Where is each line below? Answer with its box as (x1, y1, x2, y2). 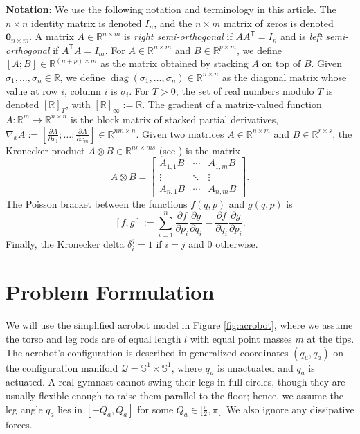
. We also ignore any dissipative (220, 401, 354, 416)
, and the (154, 15, 192, 30)
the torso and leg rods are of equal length (6, 332, 181, 345)
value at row (6, 83, 58, 98)
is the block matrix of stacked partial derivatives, (70, 111, 279, 126)
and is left (280, 29, 323, 44)
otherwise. (215, 236, 258, 251)
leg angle (6, 401, 43, 416)
